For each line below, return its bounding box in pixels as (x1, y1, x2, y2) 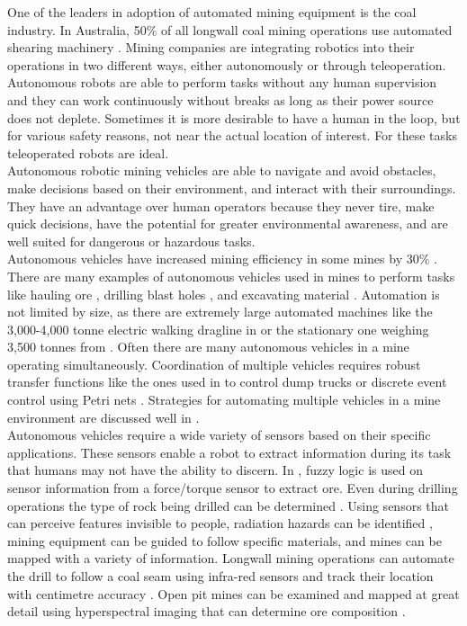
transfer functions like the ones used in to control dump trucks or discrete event (7, 372, 447, 391)
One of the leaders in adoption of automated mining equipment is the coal (7, 3, 417, 21)
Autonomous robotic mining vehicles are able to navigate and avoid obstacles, (7, 161, 436, 180)
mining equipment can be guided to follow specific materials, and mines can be (7, 531, 442, 550)
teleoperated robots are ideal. (7, 143, 169, 162)
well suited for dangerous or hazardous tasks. (7, 231, 256, 250)
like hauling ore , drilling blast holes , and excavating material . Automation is (7, 284, 440, 303)
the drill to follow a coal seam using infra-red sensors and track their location (7, 567, 434, 585)
